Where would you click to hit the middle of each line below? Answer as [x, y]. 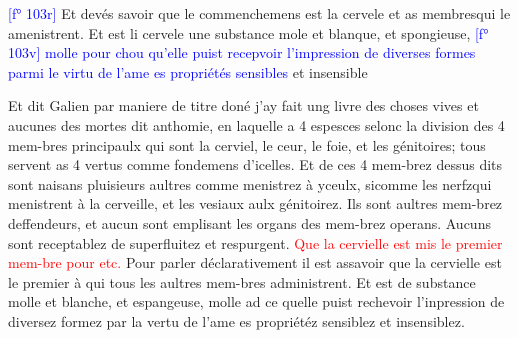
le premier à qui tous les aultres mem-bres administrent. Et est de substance [242, 281]
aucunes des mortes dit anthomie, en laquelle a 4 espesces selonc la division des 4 [256, 124]
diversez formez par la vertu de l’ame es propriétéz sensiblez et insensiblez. [236, 320]
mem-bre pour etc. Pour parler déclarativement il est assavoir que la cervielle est [255, 262]
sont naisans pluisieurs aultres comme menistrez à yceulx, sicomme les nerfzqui [250, 183]
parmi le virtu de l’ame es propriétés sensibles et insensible [188, 71]
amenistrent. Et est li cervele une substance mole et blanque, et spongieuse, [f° [248, 32]
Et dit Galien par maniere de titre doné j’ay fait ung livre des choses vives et [243, 105]
